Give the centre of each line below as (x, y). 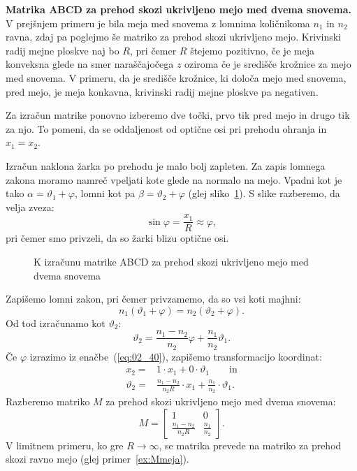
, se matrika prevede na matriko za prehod (250, 445)
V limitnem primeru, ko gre (65, 445)
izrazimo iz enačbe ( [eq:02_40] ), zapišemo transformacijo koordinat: (176, 356)
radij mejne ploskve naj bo (63, 50)
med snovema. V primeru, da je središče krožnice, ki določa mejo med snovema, (176, 77)
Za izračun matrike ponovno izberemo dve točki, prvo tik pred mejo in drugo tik (178, 115)
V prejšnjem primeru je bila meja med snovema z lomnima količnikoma (158, 23)
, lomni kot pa (105, 193)
